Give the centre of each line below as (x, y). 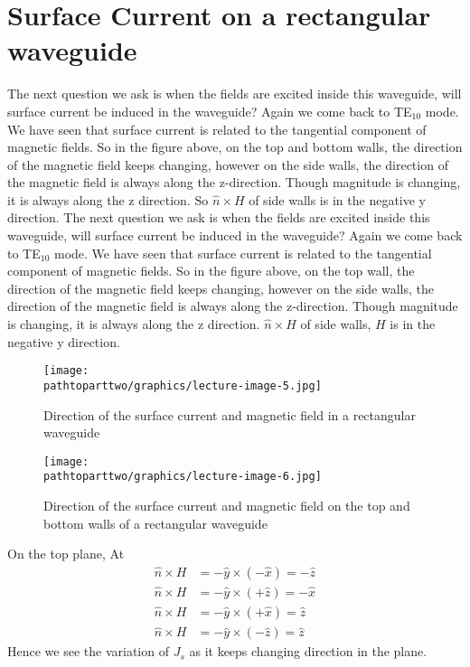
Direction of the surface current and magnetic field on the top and (227, 506)
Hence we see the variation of (88, 651)
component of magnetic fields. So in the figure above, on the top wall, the (211, 271)
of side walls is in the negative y (337, 199)
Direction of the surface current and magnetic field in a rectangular (230, 414)
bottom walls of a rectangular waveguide (155, 523)
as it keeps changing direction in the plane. (308, 651)
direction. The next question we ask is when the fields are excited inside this (219, 217)
